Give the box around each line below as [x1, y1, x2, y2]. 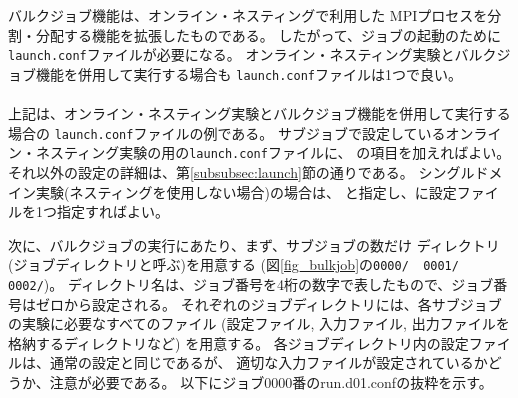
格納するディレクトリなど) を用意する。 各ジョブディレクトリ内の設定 [8, 332, 469, 353]
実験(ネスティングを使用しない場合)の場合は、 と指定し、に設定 [35, 181, 457, 202]
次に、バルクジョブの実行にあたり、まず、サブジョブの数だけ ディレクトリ [8, 234, 500, 255]
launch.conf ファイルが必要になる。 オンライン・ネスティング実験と [8, 44, 455, 65]
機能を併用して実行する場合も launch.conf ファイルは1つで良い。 [35, 63, 462, 84]
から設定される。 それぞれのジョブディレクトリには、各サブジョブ [63, 293, 502, 314]
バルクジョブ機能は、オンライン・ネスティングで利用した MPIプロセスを [8, 5, 488, 25]
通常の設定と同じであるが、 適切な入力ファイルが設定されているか [49, 352, 488, 373]
